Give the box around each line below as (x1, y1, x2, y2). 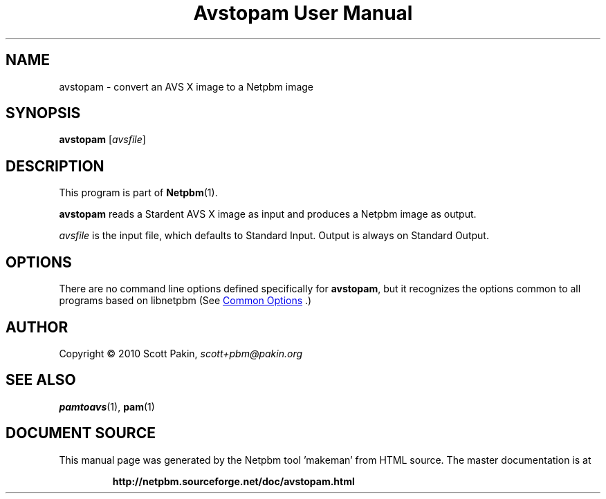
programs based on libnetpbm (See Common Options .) (59, 294, 312, 307)
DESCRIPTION (6, 157, 104, 175)
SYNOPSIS (6, 104, 81, 122)
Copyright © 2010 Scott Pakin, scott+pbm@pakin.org (59, 347, 303, 359)
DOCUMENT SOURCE (6, 424, 156, 442)
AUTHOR (6, 318, 68, 336)
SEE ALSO (6, 371, 76, 389)
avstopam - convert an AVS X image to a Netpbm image (59, 80, 314, 93)
